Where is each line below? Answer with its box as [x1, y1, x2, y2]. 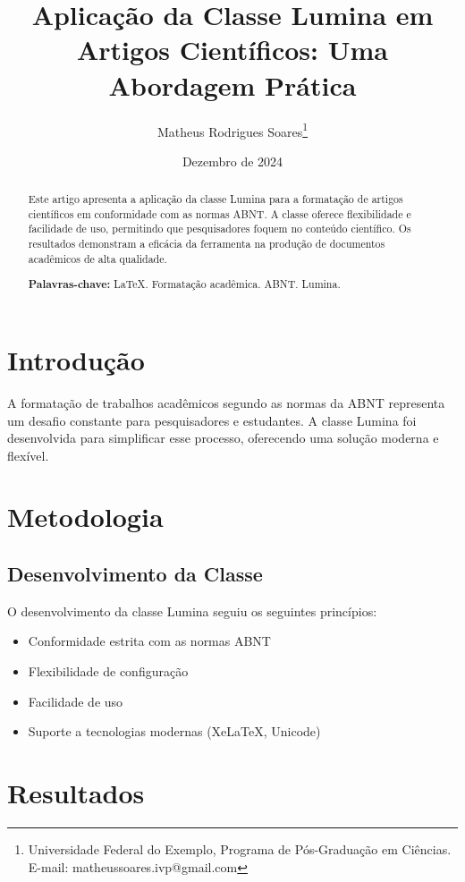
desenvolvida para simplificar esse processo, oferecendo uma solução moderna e [7, 428, 439, 447]
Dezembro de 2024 [182, 151, 283, 170]
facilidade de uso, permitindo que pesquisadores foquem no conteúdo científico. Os [28, 221, 411, 236]
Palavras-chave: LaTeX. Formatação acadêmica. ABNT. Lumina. [28, 276, 341, 293]
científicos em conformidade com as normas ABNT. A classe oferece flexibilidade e [28, 206, 411, 221]
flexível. [7, 445, 49, 464]
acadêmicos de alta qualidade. [28, 250, 167, 266]
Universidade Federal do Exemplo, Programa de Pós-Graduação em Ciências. [28, 839, 452, 858]
